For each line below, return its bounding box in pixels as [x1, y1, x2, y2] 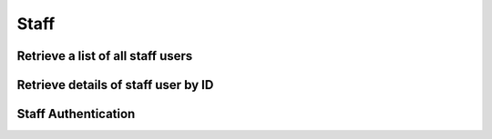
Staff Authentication [16, 106, 136, 122]
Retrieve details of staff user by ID [16, 77, 214, 93]
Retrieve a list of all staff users [16, 48, 193, 64]
